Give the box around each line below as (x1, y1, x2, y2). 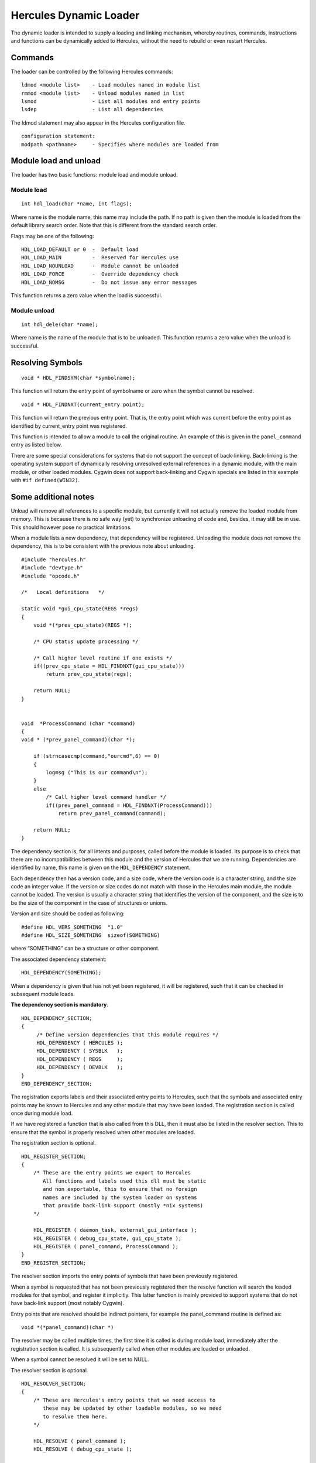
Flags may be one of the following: (11, 232, 94, 239)
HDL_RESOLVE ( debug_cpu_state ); (33, 1446, 133, 1452)
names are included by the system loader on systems (43, 1194, 197, 1201)
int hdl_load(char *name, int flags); (21, 201, 133, 207)
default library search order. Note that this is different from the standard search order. (11, 222, 217, 229)
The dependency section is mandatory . (11, 1001, 108, 1008)
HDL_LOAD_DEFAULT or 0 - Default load (21, 246, 139, 253)
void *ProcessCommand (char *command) (21, 720, 136, 727)
